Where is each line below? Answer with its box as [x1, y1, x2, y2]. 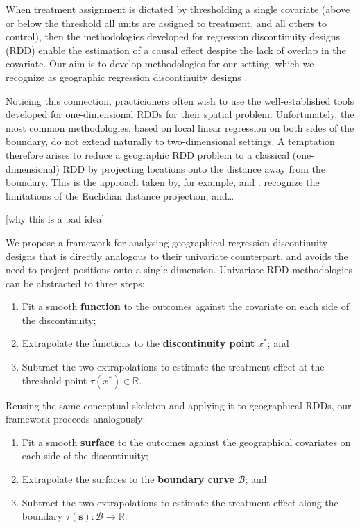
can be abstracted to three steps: [6, 275, 145, 290]
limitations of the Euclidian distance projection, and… [6, 188, 234, 203]
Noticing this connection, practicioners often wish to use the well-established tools [6, 93, 354, 108]
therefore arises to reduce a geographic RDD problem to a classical [6, 147, 290, 162]
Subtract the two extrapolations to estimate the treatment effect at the [22, 359, 325, 374]
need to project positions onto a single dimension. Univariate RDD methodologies [6, 262, 352, 277]
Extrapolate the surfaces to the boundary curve [22, 472, 234, 486]
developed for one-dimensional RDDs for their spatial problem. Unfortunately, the [6, 107, 354, 121]
